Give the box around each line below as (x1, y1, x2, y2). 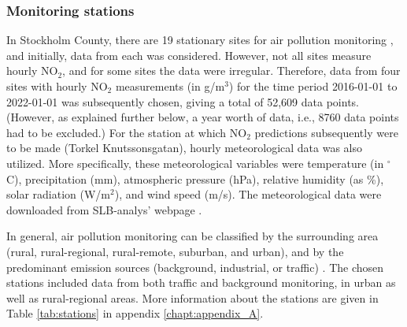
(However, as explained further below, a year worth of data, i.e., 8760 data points (6, 109, 399, 125)
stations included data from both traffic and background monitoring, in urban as (6, 274, 396, 291)
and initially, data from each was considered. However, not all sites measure (6, 46, 372, 63)
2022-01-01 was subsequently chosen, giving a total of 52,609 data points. (6, 93, 359, 110)
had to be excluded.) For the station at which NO (6, 124, 247, 140)
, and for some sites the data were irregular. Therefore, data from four (62, 62, 401, 79)
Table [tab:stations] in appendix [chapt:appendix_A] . (6, 305, 264, 321)
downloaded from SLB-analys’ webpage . (6, 201, 202, 217)
